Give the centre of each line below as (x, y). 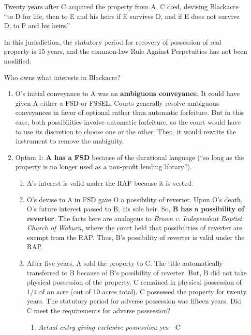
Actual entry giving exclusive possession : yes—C (109, 327)
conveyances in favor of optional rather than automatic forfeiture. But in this (130, 112)
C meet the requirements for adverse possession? (99, 311)
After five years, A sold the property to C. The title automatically (125, 263)
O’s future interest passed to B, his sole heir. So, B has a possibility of (136, 209)
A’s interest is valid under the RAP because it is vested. (110, 183)
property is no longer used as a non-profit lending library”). (103, 167)
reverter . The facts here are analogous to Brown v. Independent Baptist (134, 218)
